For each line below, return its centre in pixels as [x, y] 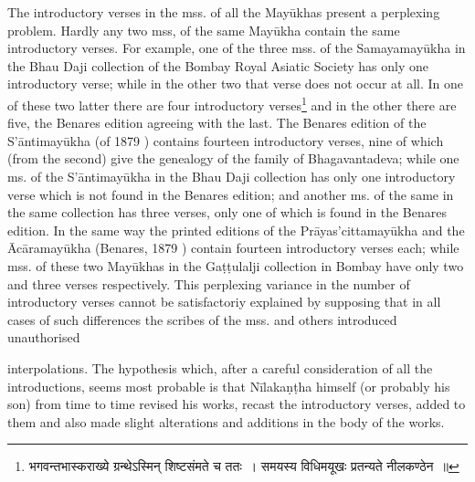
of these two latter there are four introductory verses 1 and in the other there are [232, 103]
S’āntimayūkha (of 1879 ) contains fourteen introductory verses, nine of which [226, 140]
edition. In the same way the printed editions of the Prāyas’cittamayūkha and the [236, 230]
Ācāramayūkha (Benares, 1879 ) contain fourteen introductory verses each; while [233, 248]
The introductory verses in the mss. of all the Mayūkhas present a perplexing [224, 12]
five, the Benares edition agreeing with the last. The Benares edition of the [217, 123]
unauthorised [44, 337]
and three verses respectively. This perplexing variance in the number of [209, 283]
